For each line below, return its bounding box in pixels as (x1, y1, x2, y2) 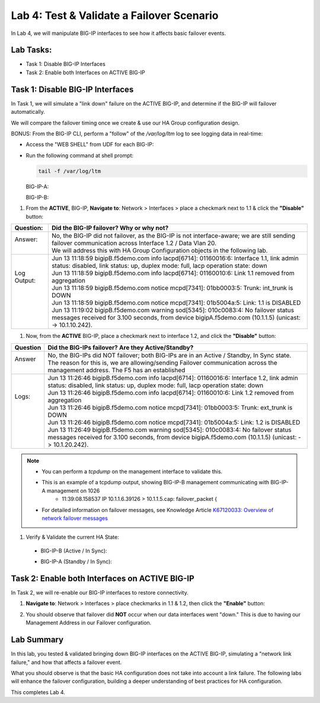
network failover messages (41, 515, 108, 522)
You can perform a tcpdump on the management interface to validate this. (41, 468, 223, 475)
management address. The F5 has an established (47, 366, 185, 374)
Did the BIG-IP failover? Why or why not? (51, 224, 169, 232)
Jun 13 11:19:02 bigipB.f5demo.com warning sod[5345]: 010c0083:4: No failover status (51, 306, 295, 314)
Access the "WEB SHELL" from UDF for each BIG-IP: (25, 141, 154, 148)
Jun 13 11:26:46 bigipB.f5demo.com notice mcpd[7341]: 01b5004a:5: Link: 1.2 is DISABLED (47, 418, 300, 426)
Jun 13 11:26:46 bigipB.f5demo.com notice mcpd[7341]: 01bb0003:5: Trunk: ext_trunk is (47, 403, 293, 411)
